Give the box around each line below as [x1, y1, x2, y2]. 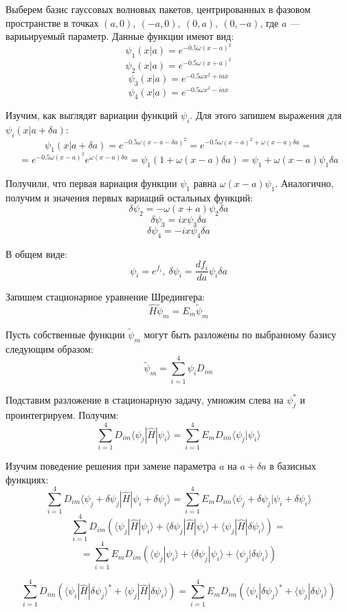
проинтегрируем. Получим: [5, 408, 119, 422]
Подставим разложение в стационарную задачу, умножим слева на [5, 392, 284, 406]
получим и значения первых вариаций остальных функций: [5, 190, 253, 204]
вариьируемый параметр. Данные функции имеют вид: [5, 29, 234, 43]
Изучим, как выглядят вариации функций [5, 108, 178, 122]
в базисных [269, 459, 316, 473]
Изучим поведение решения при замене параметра [5, 459, 216, 473]
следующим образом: [5, 341, 93, 356]
